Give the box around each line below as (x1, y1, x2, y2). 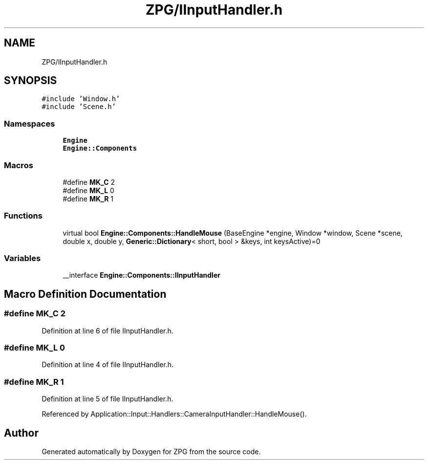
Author (4, 426, 39, 439)
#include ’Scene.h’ (42, 103, 116, 111)
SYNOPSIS (4, 74, 57, 87)
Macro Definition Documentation (4, 287, 167, 300)
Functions (4, 211, 43, 221)
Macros (4, 160, 33, 170)
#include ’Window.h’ (42, 95, 120, 103)
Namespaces (4, 118, 55, 129)
